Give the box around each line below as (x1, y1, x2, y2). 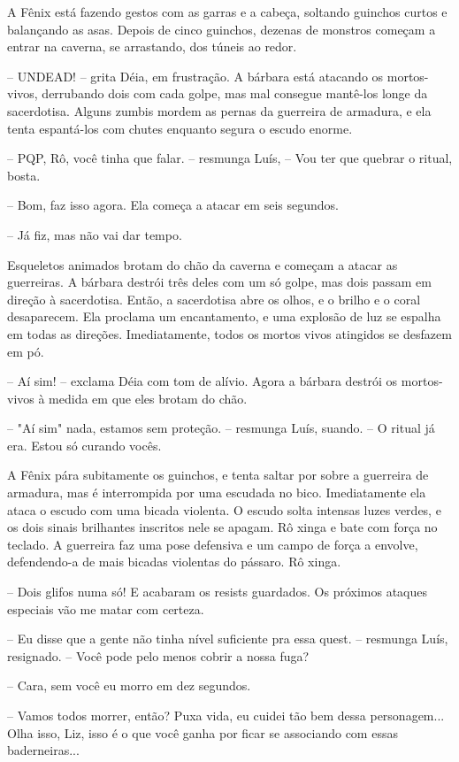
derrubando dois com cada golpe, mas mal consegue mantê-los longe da (42, 84, 428, 103)
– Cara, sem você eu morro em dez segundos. (7, 676, 251, 695)
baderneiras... (7, 741, 80, 759)
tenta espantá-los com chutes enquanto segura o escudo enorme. (7, 119, 353, 137)
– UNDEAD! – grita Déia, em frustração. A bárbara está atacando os (7, 66, 384, 85)
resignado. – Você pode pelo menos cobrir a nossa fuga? (7, 646, 310, 665)
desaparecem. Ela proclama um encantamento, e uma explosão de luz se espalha (7, 307, 441, 326)
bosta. (7, 165, 41, 184)
